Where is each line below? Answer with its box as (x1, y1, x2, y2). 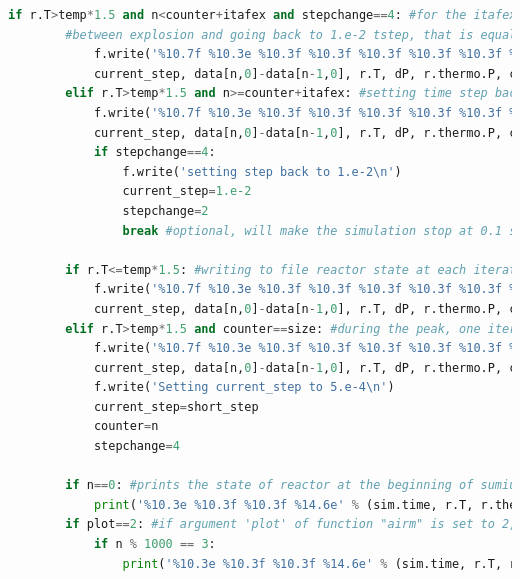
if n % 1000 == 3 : (93, 537, 216, 552)
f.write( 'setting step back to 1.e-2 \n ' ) (122, 164, 402, 179)
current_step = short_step (93, 399, 259, 414)
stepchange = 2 (122, 203, 209, 218)
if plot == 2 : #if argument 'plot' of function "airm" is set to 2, (65, 517, 517, 532)
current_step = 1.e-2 (122, 184, 252, 199)
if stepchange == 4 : (93, 145, 216, 160)
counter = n (93, 419, 159, 434)
